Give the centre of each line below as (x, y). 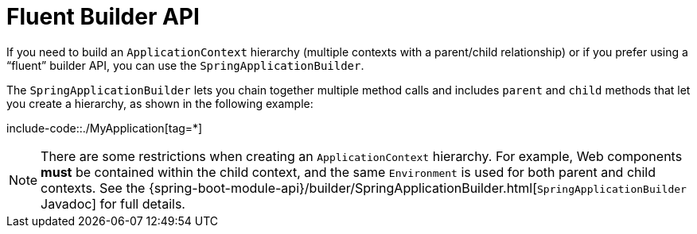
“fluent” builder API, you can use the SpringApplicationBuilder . (185, 65)
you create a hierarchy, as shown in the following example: (160, 103)
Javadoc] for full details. (113, 203)
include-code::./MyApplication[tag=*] (105, 128)
